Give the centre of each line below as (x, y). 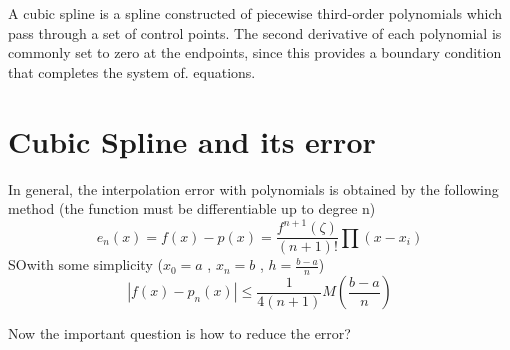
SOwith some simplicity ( (85, 264)
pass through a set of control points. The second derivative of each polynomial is (255, 32)
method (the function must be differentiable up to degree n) (192, 208)
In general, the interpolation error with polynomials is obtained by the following (253, 188)
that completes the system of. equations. (132, 71)
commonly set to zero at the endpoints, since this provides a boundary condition (255, 52)
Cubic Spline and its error (192, 140)
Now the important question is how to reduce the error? (179, 333)
